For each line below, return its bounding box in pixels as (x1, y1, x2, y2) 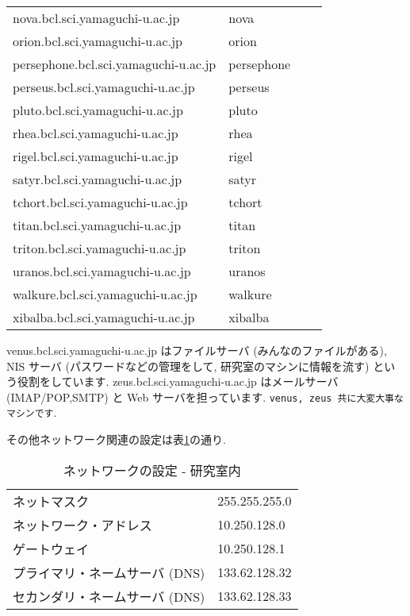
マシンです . (6, 404, 57, 421)
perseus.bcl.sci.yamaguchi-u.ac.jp (13, 78, 195, 96)
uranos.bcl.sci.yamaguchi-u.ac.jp (13, 262, 191, 280)
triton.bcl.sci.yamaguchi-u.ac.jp (13, 239, 186, 257)
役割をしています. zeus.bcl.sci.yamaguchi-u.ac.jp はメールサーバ (17, 373, 339, 390)
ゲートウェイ (13, 539, 90, 558)
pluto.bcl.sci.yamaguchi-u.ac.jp (13, 101, 183, 119)
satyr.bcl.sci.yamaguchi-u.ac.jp (13, 170, 182, 188)
